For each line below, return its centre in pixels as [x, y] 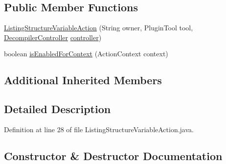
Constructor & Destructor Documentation [113, 155]
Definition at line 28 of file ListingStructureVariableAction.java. [99, 129]
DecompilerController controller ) [53, 37]
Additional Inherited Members [83, 80]
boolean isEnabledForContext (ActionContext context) [86, 54]
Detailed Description [57, 109]
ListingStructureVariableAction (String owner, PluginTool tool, [99, 28]
